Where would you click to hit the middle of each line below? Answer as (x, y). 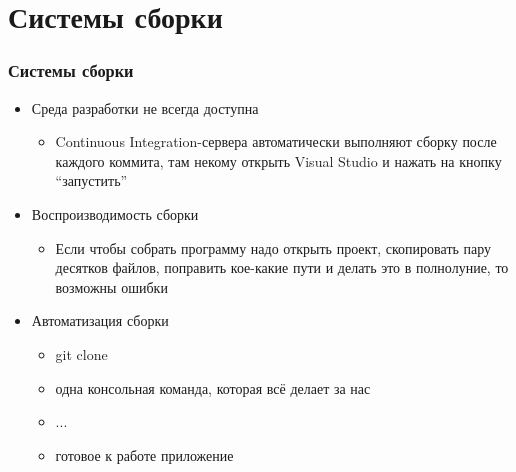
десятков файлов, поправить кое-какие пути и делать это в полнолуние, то (282, 267)
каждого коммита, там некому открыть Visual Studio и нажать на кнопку (278, 160)
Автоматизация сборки (100, 320)
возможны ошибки (111, 286)
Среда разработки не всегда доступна (145, 107)
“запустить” (91, 180)
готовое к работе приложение (144, 454)
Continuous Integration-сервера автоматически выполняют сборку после (276, 141)
